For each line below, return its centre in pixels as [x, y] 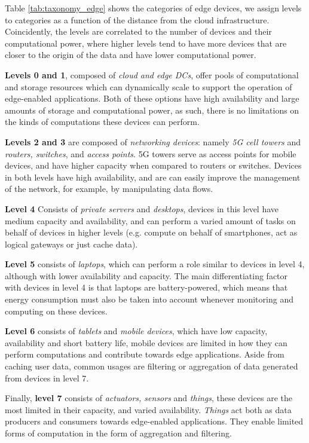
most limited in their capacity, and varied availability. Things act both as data [148, 409]
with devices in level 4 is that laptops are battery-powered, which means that [146, 287]
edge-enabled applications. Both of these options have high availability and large [152, 98]
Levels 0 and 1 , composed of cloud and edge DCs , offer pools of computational [152, 74]
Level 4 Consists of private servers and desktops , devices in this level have [142, 208]
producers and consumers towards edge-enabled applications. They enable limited [154, 421]
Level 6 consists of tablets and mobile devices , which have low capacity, [136, 331]
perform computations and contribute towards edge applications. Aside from [145, 354]
